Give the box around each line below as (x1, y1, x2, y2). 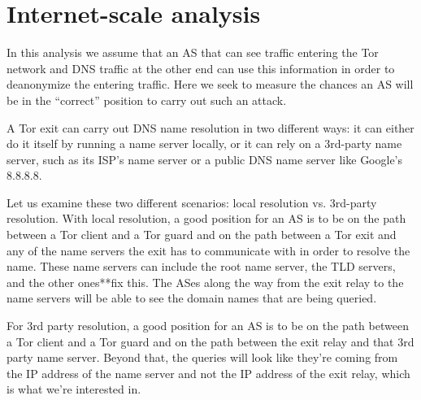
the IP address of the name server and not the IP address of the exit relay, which (7, 364, 410, 381)
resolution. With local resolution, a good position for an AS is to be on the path (7, 210, 406, 227)
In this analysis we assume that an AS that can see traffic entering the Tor (7, 44, 379, 61)
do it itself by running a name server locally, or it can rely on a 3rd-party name (7, 135, 402, 152)
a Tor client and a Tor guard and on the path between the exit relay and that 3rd (7, 333, 414, 350)
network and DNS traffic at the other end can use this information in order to (7, 59, 395, 76)
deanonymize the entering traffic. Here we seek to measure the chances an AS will (7, 76, 414, 93)
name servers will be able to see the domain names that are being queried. (7, 289, 377, 307)
